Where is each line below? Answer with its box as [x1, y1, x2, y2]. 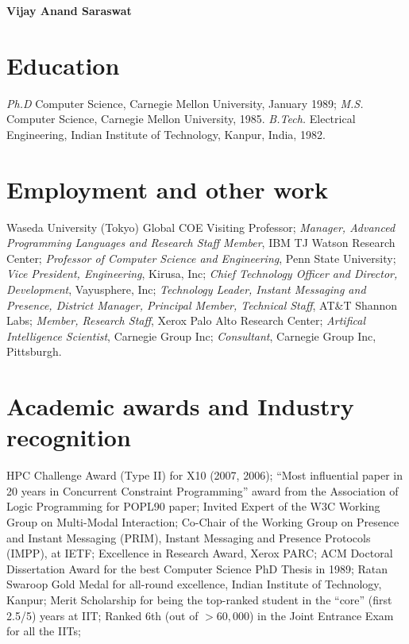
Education [6, 48, 120, 81]
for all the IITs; [6, 623, 81, 639]
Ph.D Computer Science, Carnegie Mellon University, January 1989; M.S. [6, 94, 364, 111]
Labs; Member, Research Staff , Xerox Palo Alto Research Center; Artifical [6, 312, 365, 329]
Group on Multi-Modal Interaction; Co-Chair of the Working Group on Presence [6, 514, 399, 530]
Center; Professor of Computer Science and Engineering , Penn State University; [6, 249, 396, 266]
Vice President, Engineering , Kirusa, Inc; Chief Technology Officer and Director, [6, 265, 398, 282]
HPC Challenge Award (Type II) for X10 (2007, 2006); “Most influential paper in [6, 467, 403, 484]
